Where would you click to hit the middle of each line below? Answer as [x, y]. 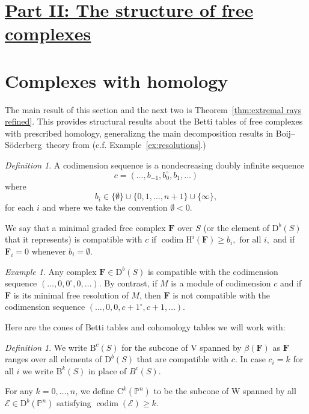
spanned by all [270, 391]
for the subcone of [155, 347]
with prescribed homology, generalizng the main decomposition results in [139, 133]
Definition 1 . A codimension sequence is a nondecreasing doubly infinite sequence [154, 165]
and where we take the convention [105, 207]
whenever [49, 251]
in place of [107, 370]
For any [19, 391]
